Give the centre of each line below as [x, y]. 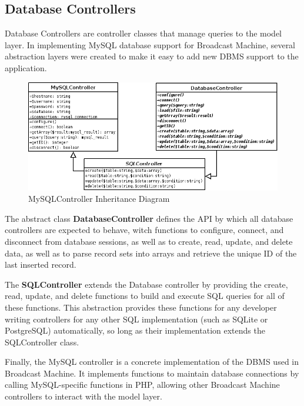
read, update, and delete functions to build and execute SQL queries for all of [145, 296]
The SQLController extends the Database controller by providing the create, [146, 284]
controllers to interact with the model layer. [83, 396]
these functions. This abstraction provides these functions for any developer [141, 307]
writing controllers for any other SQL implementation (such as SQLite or [136, 319]
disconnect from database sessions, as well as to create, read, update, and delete [149, 241]
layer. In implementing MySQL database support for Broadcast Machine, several [150, 44]
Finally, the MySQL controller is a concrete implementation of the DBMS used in [152, 362]
